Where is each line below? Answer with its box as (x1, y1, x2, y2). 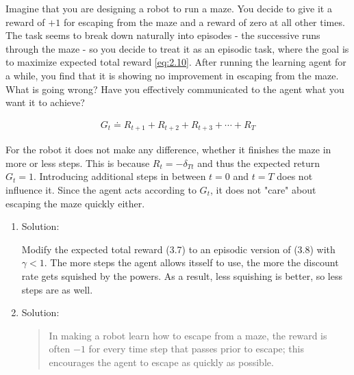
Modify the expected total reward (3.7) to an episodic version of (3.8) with (21, 242, 336, 256)
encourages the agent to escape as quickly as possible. (49, 354, 274, 369)
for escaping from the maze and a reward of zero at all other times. (63, 14, 345, 29)
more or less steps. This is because (5, 155, 150, 170)
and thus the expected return (197, 155, 320, 170)
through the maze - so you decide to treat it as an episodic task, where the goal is (5, 41, 349, 55)
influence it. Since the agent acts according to (5, 183, 197, 197)
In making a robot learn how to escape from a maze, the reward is (49, 328, 327, 342)
